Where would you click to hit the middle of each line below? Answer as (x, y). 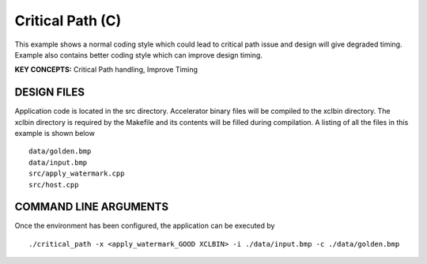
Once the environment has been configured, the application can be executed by (145, 226)
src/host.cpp (54, 185)
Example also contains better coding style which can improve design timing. (138, 55)
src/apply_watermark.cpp (77, 173)
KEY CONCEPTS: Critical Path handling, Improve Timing (106, 70)
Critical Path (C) (68, 21)
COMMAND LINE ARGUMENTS (92, 207)
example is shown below (55, 134)
